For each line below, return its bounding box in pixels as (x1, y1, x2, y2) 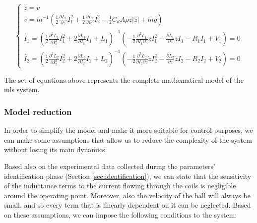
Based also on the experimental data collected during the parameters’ (4, 161, 216, 171)
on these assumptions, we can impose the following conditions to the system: (4, 210, 237, 220)
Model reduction (4, 105, 72, 117)
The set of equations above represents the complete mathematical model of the (4, 74, 244, 85)
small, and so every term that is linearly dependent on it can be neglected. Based (4, 200, 251, 210)
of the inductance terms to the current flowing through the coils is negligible (4, 180, 236, 191)
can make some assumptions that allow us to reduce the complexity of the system (4, 134, 252, 145)
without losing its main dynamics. (4, 144, 107, 155)
